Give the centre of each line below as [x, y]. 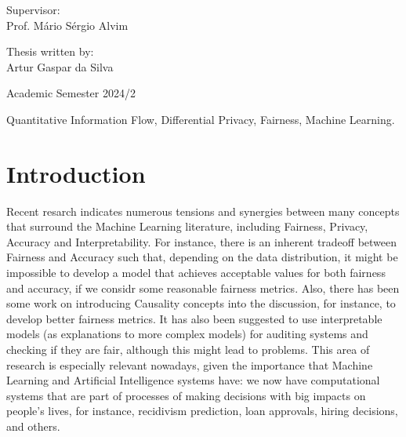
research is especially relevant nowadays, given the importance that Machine [190, 364]
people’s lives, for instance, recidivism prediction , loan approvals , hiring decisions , [202, 411]
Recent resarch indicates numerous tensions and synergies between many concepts [203, 211]
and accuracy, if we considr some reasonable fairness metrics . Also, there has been [203, 288]
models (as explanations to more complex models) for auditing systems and [187, 334]
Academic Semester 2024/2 [71, 93]
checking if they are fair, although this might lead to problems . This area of [188, 350]
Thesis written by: [50, 51]
